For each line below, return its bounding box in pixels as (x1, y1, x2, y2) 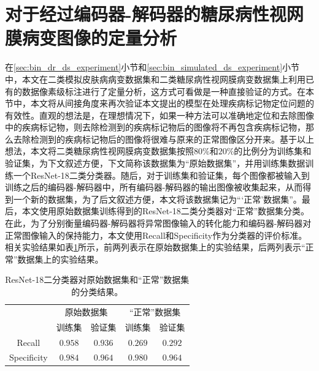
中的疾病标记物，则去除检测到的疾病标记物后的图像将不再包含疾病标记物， (5, 121, 306, 133)
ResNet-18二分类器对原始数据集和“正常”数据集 (5, 273, 190, 286)
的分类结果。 (71, 285, 123, 298)
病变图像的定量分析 (22, 25, 177, 50)
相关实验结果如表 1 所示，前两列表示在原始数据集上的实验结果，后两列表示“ (5, 241, 306, 253)
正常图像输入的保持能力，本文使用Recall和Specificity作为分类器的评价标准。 (5, 228, 307, 241)
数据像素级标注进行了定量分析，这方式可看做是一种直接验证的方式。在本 (21, 84, 314, 97)
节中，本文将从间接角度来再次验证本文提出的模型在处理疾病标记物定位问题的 (5, 97, 314, 110)
